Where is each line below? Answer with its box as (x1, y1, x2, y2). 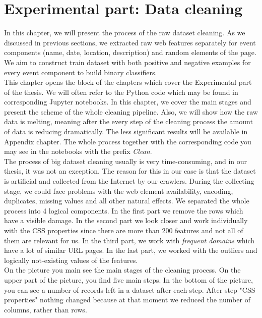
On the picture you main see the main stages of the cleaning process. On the (4, 264, 241, 275)
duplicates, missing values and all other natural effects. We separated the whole (4, 195, 249, 206)
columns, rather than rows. (4, 304, 87, 314)
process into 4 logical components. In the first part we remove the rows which (4, 205, 243, 216)
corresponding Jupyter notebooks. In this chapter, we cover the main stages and (4, 96, 251, 107)
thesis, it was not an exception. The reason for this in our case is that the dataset (4, 166, 256, 176)
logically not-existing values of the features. (4, 254, 138, 265)
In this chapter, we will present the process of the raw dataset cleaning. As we (4, 27, 245, 38)
